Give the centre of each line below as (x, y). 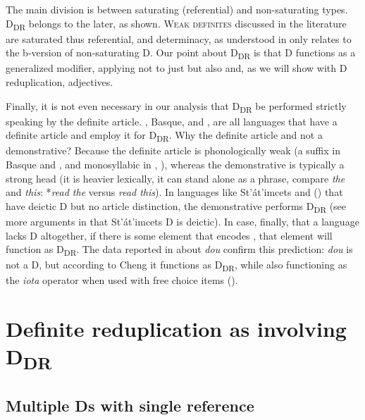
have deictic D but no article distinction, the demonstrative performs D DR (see (176, 206)
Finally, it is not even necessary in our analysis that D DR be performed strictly (176, 106)
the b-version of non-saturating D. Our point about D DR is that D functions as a (181, 54)
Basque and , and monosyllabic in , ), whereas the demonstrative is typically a (175, 165)
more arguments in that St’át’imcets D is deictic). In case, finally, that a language (182, 221)
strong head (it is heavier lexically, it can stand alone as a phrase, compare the (175, 178)
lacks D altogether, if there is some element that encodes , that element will (169, 235)
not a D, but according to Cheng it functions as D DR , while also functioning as (177, 266)
